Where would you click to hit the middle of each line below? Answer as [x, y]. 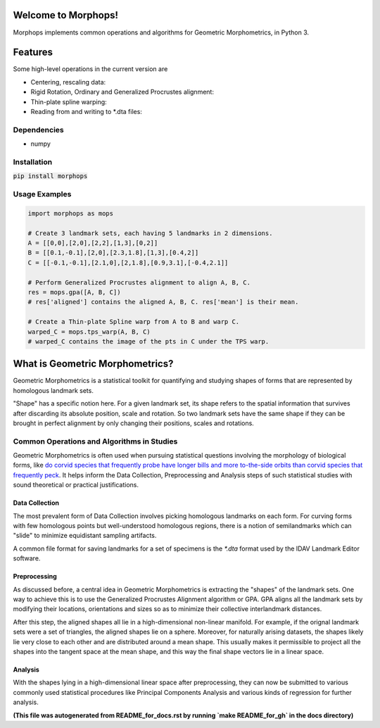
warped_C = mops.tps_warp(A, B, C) [89, 332]
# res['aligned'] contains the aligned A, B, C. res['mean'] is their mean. [163, 302]
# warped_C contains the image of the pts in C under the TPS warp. [148, 341]
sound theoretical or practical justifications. [76, 485]
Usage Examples [42, 194]
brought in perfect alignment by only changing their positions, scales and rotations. [134, 423]
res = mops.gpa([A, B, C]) [74, 292]
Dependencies [39, 130]
